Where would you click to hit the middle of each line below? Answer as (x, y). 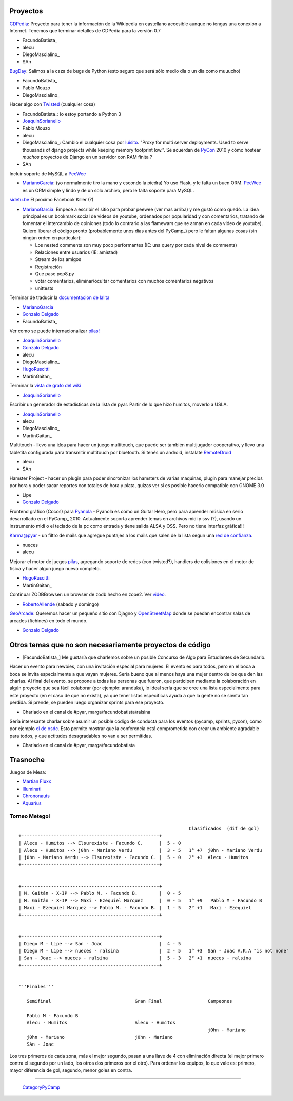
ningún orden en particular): (52, 238)
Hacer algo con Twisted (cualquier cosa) (52, 104)
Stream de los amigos (58, 259)
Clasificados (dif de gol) (224, 829)
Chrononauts (36, 796)
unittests (44, 288)
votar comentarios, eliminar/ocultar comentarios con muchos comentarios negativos (124, 281)
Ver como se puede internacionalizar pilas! (55, 331)
